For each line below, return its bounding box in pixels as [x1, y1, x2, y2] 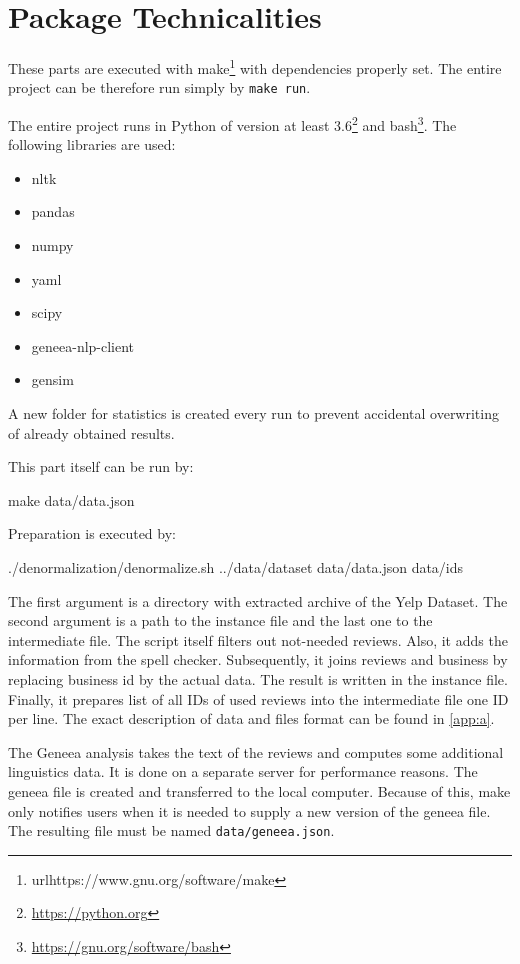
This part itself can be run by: [8, 456, 194, 477]
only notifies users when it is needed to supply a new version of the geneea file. [8, 800, 491, 821]
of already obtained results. [8, 422, 175, 443]
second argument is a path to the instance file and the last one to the [8, 610, 433, 631]
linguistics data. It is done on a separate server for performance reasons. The [8, 761, 478, 782]
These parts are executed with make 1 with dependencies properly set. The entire [8, 55, 502, 78]
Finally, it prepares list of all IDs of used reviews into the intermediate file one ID [8, 688, 509, 709]
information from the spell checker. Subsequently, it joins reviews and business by [8, 649, 508, 670]
